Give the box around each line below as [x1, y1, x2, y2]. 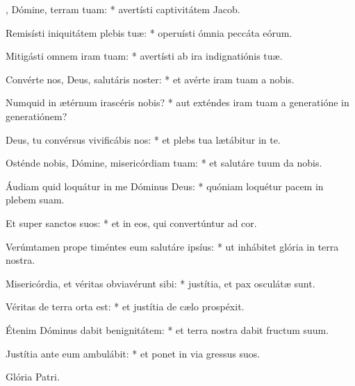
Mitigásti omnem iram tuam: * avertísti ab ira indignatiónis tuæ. [6, 49, 283, 63]
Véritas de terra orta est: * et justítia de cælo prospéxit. [6, 299, 245, 314]
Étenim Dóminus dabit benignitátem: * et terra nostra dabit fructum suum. [6, 322, 329, 337]
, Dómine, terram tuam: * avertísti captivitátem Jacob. [6, 2, 240, 16]
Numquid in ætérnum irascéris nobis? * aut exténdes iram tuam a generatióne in [6, 95, 349, 110]
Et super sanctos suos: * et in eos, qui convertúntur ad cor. [6, 215, 257, 230]
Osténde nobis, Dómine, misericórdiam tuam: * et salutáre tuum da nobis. [6, 156, 322, 170]
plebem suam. [6, 192, 65, 207]
